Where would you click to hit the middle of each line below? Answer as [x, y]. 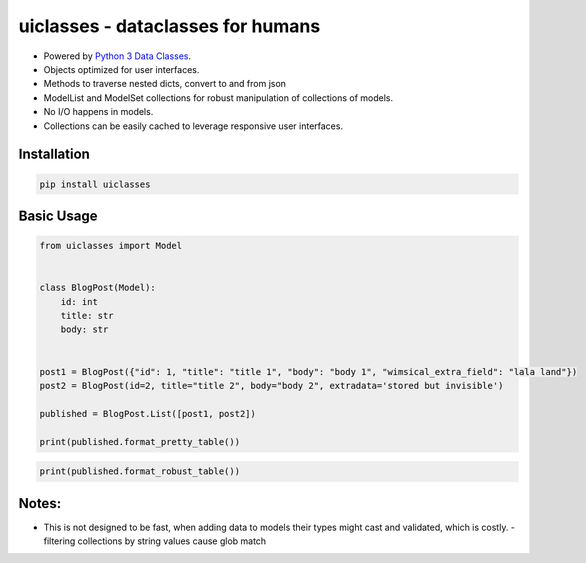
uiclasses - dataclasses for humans [169, 26]
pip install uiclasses [95, 184]
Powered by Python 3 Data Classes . [117, 56]
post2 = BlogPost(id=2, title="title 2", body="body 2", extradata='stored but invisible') [271, 385]
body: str [84, 329]
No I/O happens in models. [98, 112]
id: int [79, 301]
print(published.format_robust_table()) [139, 471]
